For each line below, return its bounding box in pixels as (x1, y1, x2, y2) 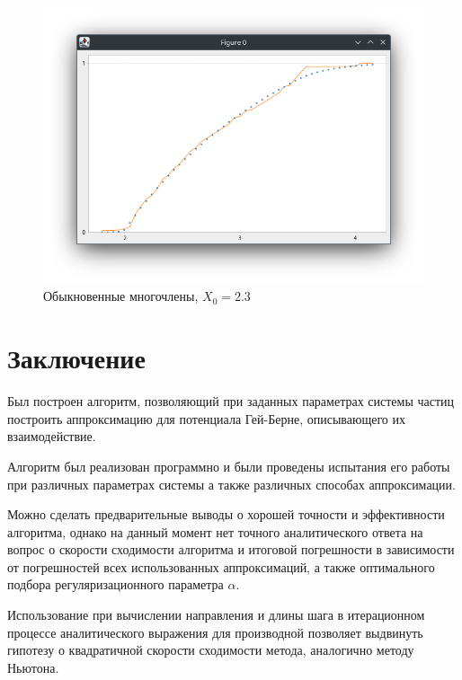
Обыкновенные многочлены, (43, 287, 199, 305)
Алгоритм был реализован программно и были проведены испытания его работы (7, 456, 450, 475)
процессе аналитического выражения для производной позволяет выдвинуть (7, 623, 423, 641)
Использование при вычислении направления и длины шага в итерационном (7, 605, 425, 624)
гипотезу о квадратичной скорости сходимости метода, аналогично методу (7, 640, 414, 659)
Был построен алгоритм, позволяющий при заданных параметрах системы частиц (7, 392, 455, 411)
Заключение (7, 340, 146, 376)
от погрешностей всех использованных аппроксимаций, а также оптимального (7, 557, 435, 576)
